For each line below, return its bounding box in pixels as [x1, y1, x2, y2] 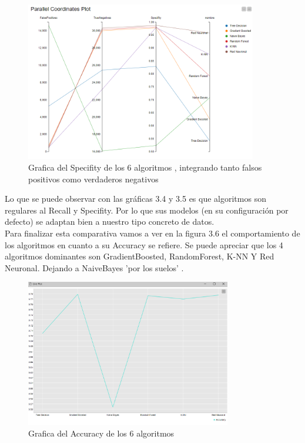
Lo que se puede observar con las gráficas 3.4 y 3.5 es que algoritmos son [5, 192, 266, 205]
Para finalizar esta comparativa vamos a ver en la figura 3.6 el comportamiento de [5, 227, 300, 239]
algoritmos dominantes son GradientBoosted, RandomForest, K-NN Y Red [5, 250, 274, 262]
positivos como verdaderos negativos [28, 172, 159, 185]
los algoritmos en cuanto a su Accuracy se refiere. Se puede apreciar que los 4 [5, 238, 283, 251]
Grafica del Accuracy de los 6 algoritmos [28, 427, 175, 439]
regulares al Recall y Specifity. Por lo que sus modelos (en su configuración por [5, 204, 289, 216]
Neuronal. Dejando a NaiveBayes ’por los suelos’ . [5, 261, 184, 274]
